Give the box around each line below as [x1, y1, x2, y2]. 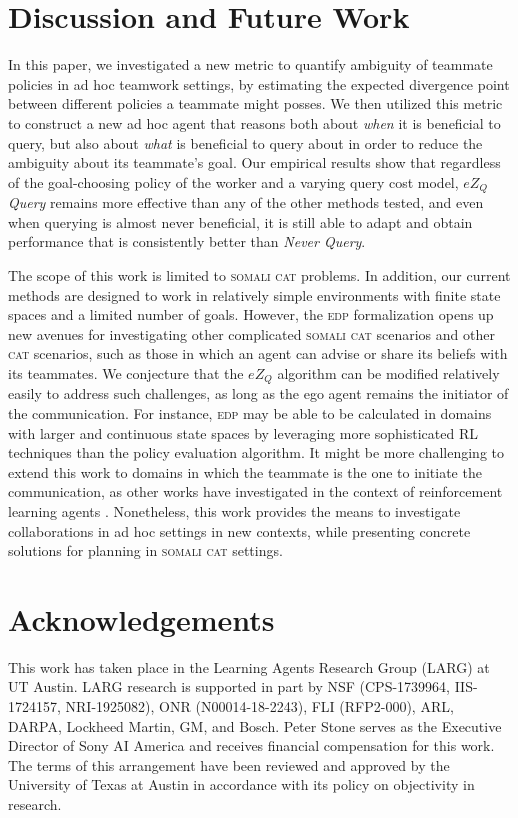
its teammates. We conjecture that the [8, 362, 244, 383]
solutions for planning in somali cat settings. [8, 540, 283, 561]
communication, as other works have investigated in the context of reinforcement [8, 481, 503, 502]
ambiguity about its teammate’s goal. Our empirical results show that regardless [8, 152, 501, 173]
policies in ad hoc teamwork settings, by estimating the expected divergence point [8, 73, 510, 94]
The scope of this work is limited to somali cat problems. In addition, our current [8, 264, 511, 285]
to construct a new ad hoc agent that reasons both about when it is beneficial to [8, 112, 501, 133]
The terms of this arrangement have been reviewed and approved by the [8, 754, 450, 775]
